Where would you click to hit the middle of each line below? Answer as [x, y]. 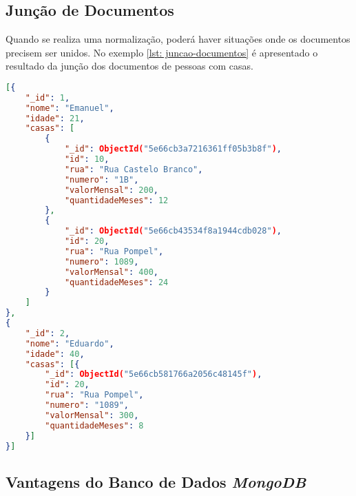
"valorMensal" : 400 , [111, 272]
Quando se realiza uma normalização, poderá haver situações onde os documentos [178, 39]
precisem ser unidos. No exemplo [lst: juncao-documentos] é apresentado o [162, 52]
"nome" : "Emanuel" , [70, 108]
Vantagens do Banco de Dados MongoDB [156, 481]
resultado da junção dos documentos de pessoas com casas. [129, 66]
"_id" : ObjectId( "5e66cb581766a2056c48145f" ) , [154, 374]
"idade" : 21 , [55, 118]
